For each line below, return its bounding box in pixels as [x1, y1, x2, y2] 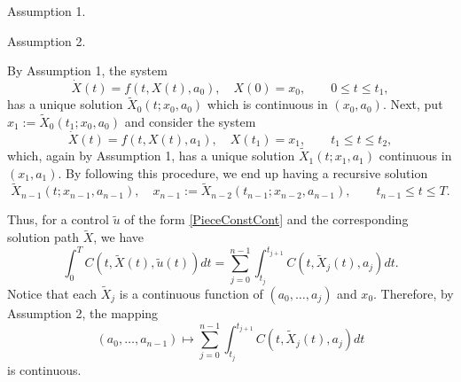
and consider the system [124, 113, 256, 131]
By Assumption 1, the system [7, 61, 168, 80]
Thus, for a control [7, 210, 109, 229]
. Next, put [382, 95, 443, 113]
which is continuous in [207, 95, 328, 113]
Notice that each [7, 285, 98, 303]
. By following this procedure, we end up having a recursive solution [58, 163, 428, 182]
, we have [93, 228, 145, 246]
